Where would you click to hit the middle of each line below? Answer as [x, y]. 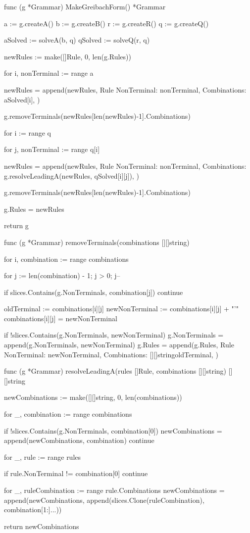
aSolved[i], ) [22, 99]
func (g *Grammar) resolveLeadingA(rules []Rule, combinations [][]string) [115, 371]
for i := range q [27, 132]
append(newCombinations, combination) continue [79, 440]
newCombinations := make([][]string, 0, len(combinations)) [93, 397]
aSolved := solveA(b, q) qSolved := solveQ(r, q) [77, 40]
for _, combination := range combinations [68, 414]
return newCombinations [42, 526]
